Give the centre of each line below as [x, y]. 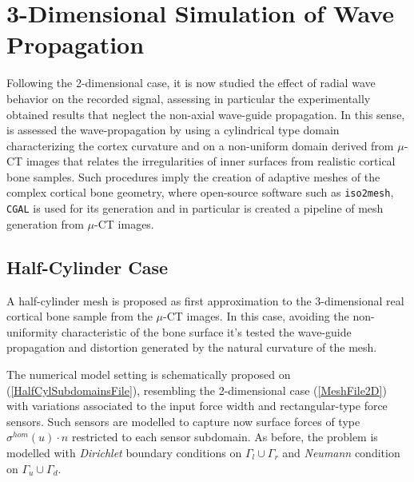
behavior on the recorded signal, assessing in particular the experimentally [189, 98]
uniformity [32, 331]
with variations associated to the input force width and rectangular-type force [197, 406]
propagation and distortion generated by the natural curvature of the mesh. [192, 347]
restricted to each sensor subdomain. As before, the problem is [225, 437]
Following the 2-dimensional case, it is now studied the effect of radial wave [191, 83]
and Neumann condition [341, 452]
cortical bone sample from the [80, 316]
